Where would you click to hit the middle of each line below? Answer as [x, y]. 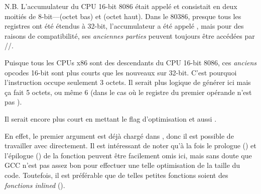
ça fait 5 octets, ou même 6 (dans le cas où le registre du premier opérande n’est [128, 92]
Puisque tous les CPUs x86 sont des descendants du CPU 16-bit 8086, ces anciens [131, 62]
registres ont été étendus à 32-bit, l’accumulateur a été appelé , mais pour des [124, 26]
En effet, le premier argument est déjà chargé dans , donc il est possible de [119, 135]
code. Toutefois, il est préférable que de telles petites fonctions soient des [116, 175]
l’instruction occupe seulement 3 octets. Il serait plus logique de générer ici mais [128, 82]
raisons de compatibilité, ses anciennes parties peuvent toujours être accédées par [130, 35]
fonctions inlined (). [35, 185]
